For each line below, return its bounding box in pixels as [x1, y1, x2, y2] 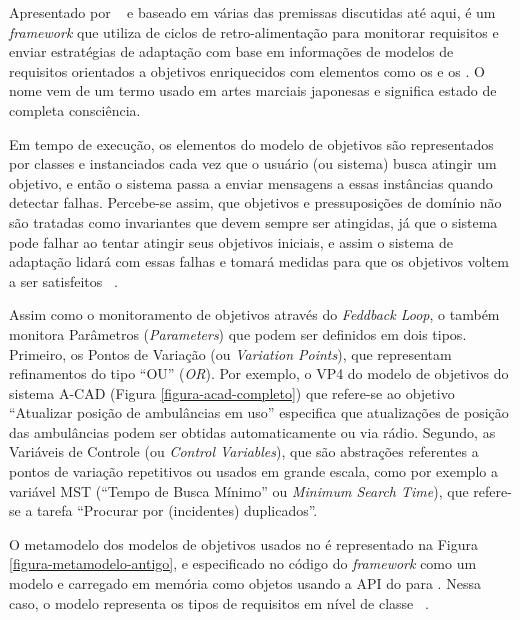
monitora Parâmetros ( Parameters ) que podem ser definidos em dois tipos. [9, 323, 467, 344]
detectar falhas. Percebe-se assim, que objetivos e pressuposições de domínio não [9, 192, 502, 213]
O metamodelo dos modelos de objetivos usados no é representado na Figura [9, 533, 478, 554]
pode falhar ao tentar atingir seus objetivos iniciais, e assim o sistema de [9, 231, 454, 252]
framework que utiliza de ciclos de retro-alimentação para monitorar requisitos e [9, 21, 499, 42]
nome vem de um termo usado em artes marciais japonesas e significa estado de [9, 80, 497, 101]
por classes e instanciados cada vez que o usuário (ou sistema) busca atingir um [9, 153, 497, 174]
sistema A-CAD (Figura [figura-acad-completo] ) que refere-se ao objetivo [9, 382, 455, 403]
